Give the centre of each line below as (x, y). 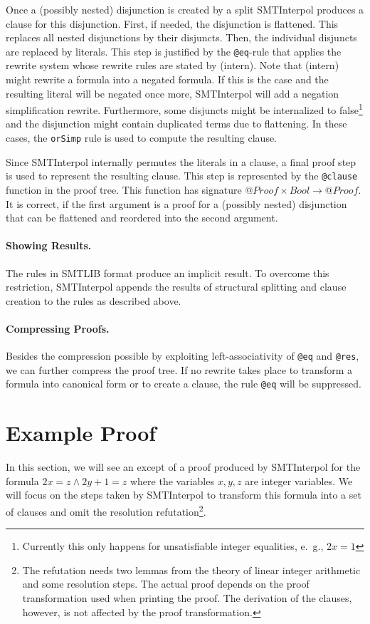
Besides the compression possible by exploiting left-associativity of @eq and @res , (183, 356)
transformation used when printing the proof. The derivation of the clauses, (187, 597)
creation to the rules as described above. (94, 300)
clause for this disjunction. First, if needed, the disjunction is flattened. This (172, 23)
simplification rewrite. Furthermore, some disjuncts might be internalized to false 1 (184, 109)
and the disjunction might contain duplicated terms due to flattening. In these (176, 124)
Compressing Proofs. (58, 328)
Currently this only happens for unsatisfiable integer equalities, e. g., (173, 546)
